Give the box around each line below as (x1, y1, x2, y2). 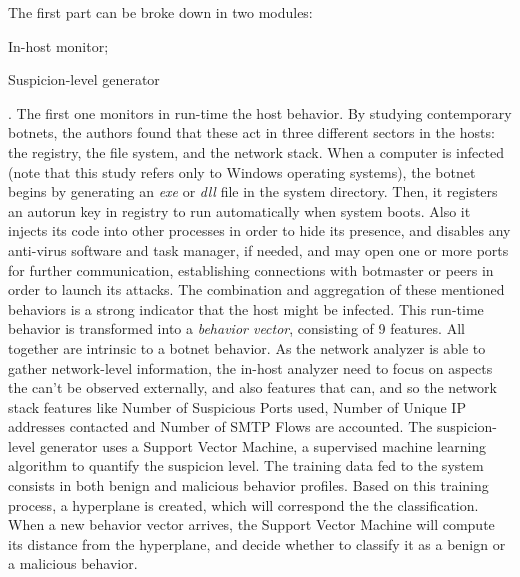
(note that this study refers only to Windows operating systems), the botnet (8, 161, 476, 182)
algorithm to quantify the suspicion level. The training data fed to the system (8, 455, 484, 476)
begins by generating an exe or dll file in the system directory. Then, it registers (8, 181, 498, 202)
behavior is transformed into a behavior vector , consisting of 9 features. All (8, 318, 465, 339)
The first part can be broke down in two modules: (8, 2, 313, 22)
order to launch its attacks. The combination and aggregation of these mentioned (8, 279, 505, 300)
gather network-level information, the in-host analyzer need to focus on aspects (8, 357, 493, 378)
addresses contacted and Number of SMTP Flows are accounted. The (8, 416, 433, 437)
